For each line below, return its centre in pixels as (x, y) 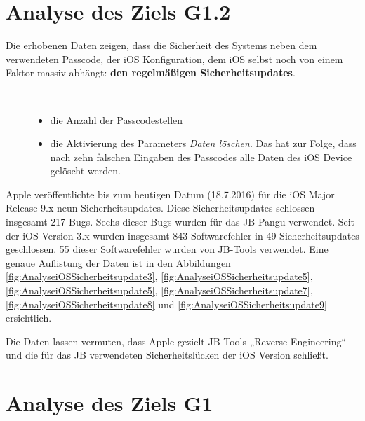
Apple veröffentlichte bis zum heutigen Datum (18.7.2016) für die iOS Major (170, 194)
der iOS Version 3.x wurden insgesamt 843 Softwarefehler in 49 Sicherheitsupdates (182, 235)
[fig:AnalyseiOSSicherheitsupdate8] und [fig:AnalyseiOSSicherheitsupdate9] (166, 304)
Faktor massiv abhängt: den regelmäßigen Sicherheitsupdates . (151, 73)
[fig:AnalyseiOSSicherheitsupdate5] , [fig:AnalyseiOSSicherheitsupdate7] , (159, 290)
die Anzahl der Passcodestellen (117, 119)
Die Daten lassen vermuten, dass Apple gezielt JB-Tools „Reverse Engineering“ (176, 341)
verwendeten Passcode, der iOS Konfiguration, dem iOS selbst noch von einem (174, 58)
